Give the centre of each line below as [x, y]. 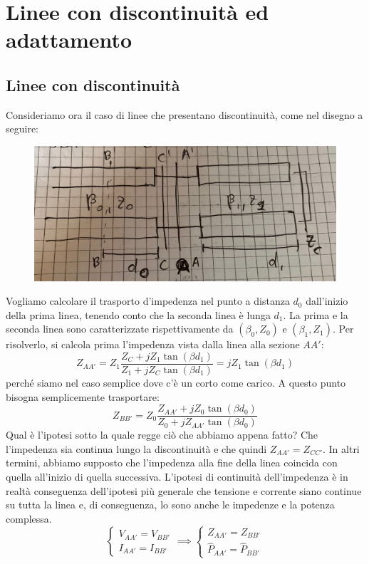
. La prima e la [316, 314]
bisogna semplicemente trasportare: [83, 396]
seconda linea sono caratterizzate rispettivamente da [120, 329]
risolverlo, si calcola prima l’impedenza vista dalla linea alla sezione [153, 344]
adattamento [69, 40]
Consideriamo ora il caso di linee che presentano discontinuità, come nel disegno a [184, 114]
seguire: [22, 129]
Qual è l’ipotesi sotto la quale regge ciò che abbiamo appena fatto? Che [162, 435]
